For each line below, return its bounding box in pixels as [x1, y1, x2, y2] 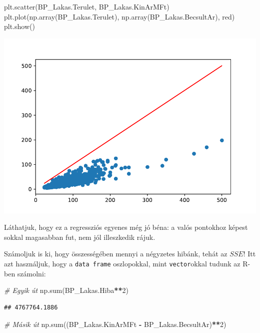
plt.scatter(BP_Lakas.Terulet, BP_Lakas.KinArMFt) [4, 2, 169, 12]
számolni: [17, 268, 46, 278]
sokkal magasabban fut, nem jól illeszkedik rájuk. [4, 231, 155, 242]
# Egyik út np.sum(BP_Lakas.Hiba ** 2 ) [4, 285, 128, 295]
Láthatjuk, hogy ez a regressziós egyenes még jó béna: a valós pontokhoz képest [4, 222, 248, 232]
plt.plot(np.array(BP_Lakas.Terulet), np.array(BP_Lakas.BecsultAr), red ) [4, 11, 235, 22]
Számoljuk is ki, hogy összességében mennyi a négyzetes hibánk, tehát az [4, 248, 227, 259]
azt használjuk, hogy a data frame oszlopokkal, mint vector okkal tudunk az [4, 258, 240, 269]
